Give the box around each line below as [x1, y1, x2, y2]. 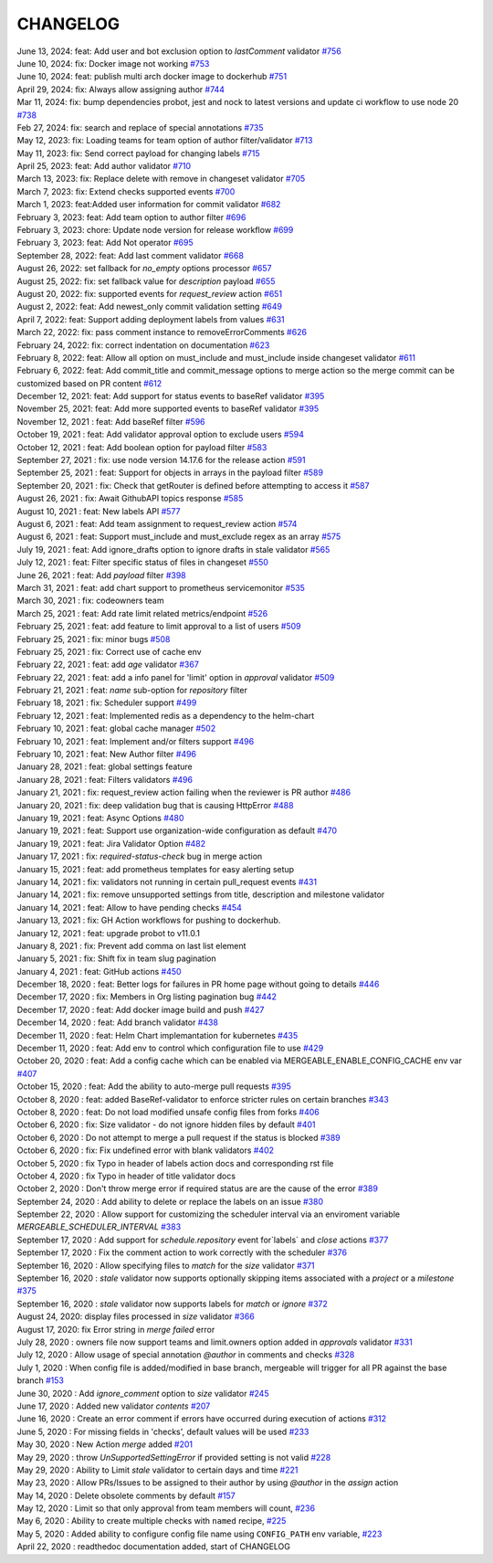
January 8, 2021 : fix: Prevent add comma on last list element [16, 940, 246, 951]
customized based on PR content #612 [16, 377, 163, 388]
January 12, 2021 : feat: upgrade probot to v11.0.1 [16, 927, 201, 938]
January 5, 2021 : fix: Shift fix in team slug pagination [16, 953, 216, 964]
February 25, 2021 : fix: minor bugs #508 [16, 633, 171, 644]
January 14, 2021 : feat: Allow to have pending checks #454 [16, 902, 242, 913]
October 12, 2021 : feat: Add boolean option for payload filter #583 [16, 441, 267, 452]
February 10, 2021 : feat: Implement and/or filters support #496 [16, 735, 255, 746]
